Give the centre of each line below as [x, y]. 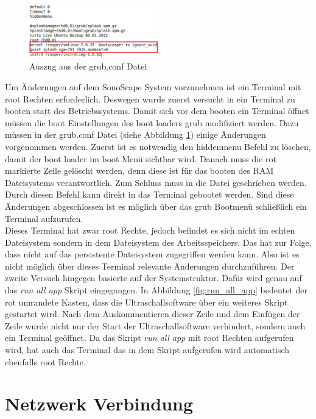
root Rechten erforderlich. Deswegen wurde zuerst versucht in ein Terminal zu [150, 98]
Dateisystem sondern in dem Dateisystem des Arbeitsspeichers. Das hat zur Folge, [158, 242]
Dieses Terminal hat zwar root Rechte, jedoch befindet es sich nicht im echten [150, 230]
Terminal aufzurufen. [44, 218]
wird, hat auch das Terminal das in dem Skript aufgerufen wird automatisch [147, 350]
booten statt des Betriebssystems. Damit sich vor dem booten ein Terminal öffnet [157, 111]
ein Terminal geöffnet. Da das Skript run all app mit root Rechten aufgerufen [149, 338]
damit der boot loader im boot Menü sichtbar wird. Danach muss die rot [141, 158]
